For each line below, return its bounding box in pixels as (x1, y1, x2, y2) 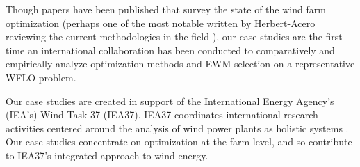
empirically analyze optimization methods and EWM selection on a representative (6, 56, 355, 71)
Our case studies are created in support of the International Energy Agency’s (6, 93, 334, 108)
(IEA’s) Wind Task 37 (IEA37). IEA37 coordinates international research (6, 107, 318, 122)
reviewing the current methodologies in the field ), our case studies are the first (6, 29, 343, 44)
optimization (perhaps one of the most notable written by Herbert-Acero (6, 15, 316, 30)
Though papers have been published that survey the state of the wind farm (6, 2, 326, 16)
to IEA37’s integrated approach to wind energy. (6, 148, 208, 162)
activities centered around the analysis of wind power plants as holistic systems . (6, 120, 349, 135)
